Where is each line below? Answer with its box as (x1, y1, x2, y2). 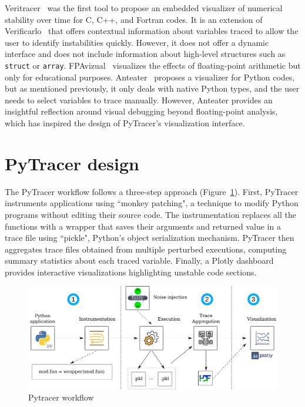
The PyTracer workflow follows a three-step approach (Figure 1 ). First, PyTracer (5, 185, 299, 197)
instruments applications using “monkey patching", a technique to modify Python (5, 197, 299, 209)
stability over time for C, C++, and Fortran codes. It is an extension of (5, 13, 263, 25)
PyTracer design (5, 151, 139, 175)
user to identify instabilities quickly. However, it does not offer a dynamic (5, 36, 269, 48)
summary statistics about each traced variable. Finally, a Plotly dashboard (5, 254, 274, 267)
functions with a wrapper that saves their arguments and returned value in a (5, 220, 281, 232)
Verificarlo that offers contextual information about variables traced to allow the (5, 25, 299, 37)
